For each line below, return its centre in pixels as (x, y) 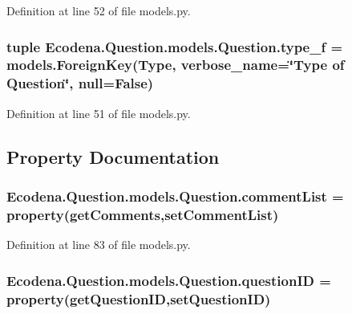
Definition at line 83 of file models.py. (99, 245)
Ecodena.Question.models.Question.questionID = (169, 280)
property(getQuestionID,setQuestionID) (139, 298)
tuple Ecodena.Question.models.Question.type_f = (175, 46)
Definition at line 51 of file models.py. (99, 113)
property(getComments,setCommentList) (143, 214)
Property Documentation (113, 156)
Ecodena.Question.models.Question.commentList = (175, 196)
